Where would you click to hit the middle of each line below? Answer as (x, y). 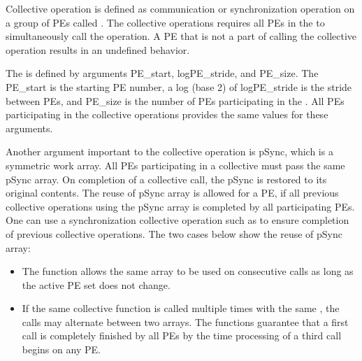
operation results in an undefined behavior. (98, 49)
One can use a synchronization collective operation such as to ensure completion (178, 220)
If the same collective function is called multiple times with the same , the (181, 308)
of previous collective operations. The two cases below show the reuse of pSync (174, 233)
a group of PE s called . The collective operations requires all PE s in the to (165, 22)
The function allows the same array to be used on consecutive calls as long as (188, 271)
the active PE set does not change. (96, 284)
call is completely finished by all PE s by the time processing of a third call (182, 335)
